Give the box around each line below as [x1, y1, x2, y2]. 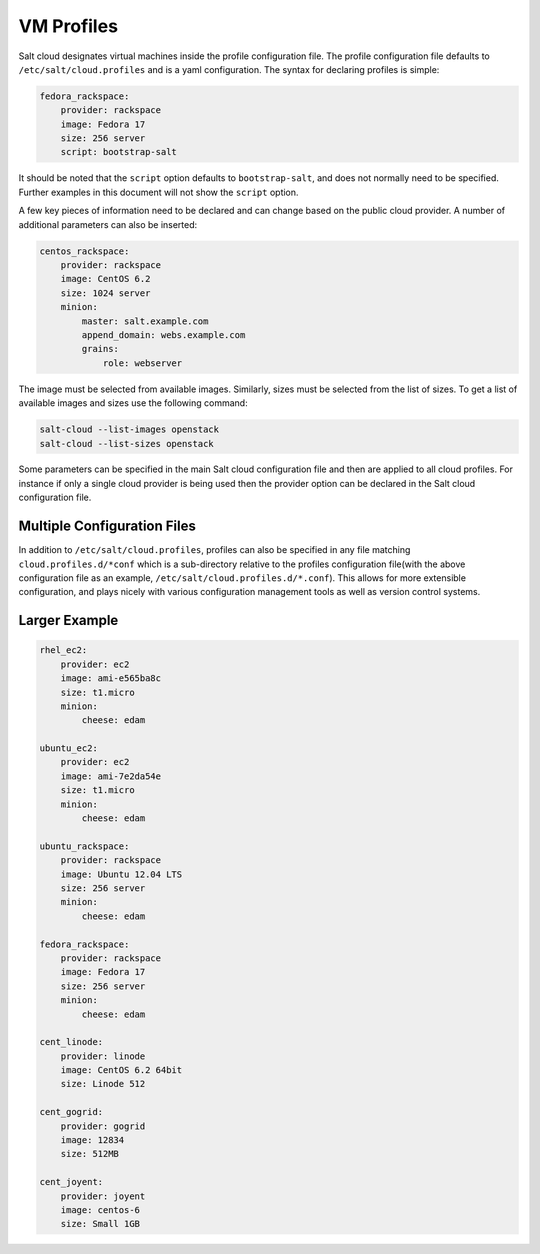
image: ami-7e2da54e [60, 770, 162, 782]
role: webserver [102, 357, 183, 369]
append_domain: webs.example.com [81, 329, 246, 340]
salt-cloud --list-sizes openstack [39, 438, 214, 449]
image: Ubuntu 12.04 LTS [60, 868, 183, 880]
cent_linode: [39, 1036, 104, 1048]
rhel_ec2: [39, 645, 88, 656]
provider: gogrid [60, 1120, 146, 1132]
